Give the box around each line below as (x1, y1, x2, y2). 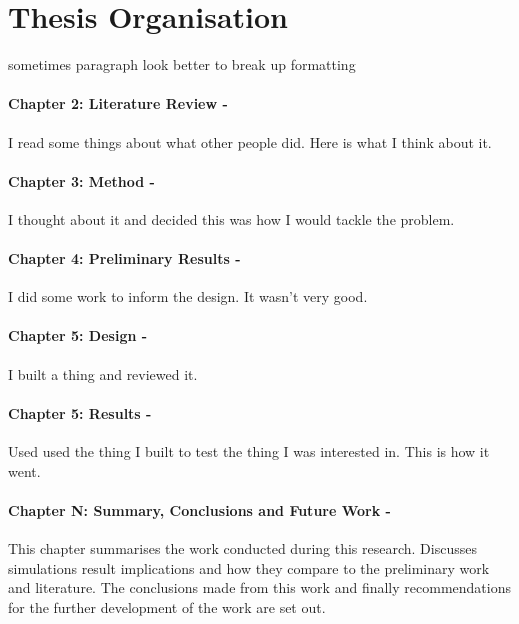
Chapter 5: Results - (8, 402, 152, 423)
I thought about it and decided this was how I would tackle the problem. (8, 208, 455, 229)
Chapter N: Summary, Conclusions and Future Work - (8, 499, 391, 520)
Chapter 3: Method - (8, 170, 155, 191)
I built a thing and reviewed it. (8, 363, 198, 384)
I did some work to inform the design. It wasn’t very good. (8, 286, 368, 307)
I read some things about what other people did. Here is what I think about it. (8, 131, 492, 152)
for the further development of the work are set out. (8, 596, 326, 617)
